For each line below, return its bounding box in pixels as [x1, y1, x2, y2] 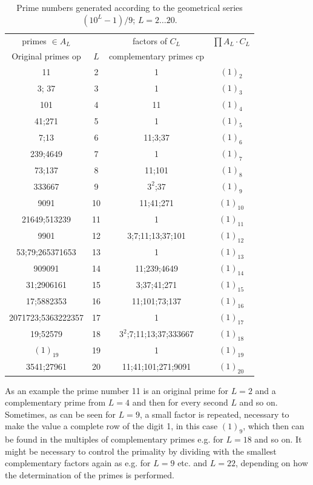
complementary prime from [5, 396, 106, 409]
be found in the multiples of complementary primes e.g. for [5, 433, 223, 446]
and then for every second [132, 396, 228, 409]
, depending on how [236, 457, 308, 469]
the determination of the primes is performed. [5, 469, 174, 481]
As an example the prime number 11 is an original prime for [5, 384, 229, 396]
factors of [133, 34, 167, 47]
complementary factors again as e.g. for [5, 457, 151, 469]
